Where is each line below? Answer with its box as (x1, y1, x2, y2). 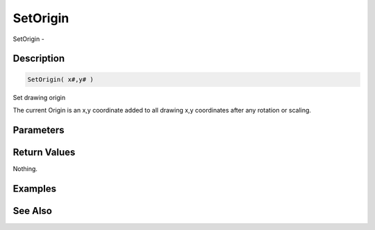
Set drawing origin (12, 93, 66, 101)
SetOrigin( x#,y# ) (27, 75, 94, 83)
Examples (12, 183, 57, 195)
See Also (12, 205, 52, 217)
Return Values (12, 146, 76, 158)
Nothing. (12, 164, 38, 173)
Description (12, 53, 65, 65)
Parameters (12, 124, 65, 135)
